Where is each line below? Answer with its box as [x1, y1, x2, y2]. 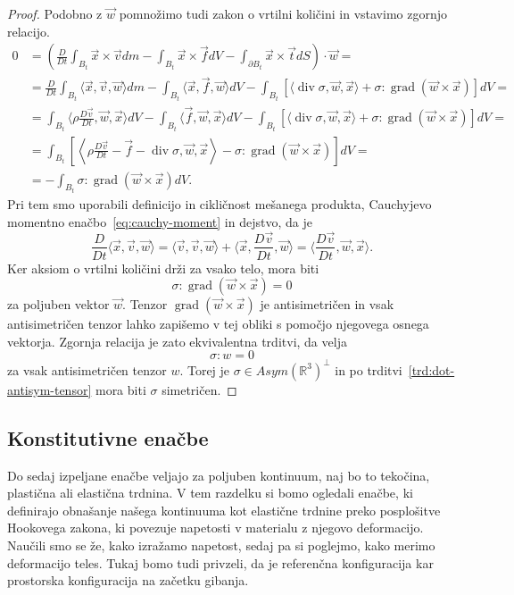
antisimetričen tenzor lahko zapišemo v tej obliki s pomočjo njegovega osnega [7, 314, 429, 333]
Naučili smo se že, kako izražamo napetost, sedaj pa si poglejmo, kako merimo [7, 536, 435, 555]
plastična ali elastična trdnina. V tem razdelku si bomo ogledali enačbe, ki [7, 483, 413, 502]
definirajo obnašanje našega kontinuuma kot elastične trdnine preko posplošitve [7, 500, 441, 519]
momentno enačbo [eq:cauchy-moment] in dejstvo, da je [7, 212, 312, 230]
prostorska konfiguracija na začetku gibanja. [7, 571, 249, 590]
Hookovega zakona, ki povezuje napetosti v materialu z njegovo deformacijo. [7, 518, 424, 537]
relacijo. [7, 21, 50, 40]
